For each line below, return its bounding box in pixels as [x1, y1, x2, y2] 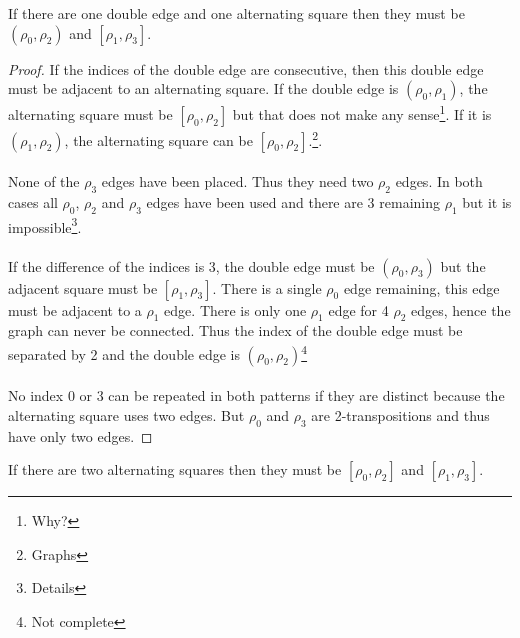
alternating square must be [8, 103, 173, 124]
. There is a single [212, 277, 322, 298]
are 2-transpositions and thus [311, 404, 490, 425]
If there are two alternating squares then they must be [8, 459, 342, 480]
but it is [462, 191, 512, 212]
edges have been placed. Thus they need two [101, 171, 374, 192]
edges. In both [395, 171, 483, 192]
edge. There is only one [164, 299, 307, 320]
